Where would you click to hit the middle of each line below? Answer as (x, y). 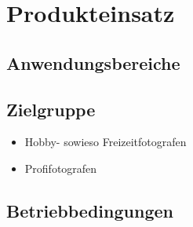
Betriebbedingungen (90, 210)
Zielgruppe (51, 109)
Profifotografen (61, 168)
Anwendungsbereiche (93, 62)
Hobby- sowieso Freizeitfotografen (106, 142)
